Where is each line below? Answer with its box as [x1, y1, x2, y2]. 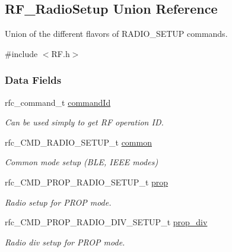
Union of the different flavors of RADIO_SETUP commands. [5, 27, 228, 40]
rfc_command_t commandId [5, 96, 111, 108]
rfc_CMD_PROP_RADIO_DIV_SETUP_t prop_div [5, 216, 208, 228]
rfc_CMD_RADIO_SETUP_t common [5, 136, 152, 148]
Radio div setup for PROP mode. [5, 235, 125, 248]
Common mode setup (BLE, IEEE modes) [5, 156, 158, 168]
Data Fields [5, 73, 62, 87]
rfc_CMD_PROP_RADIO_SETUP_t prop [5, 175, 169, 188]
